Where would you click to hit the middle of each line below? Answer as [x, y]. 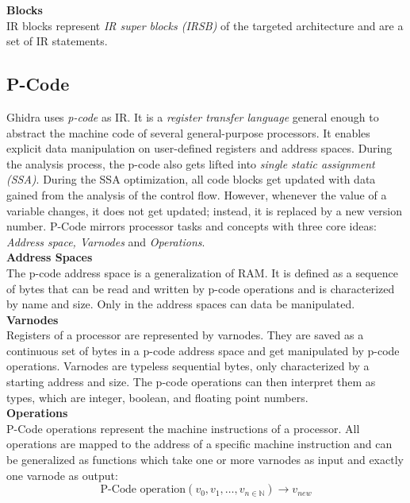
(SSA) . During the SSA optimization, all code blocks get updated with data [191, 179]
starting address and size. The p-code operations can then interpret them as [191, 382]
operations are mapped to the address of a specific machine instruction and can [199, 444]
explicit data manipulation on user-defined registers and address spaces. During [199, 148]
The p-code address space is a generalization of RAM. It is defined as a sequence [202, 272]
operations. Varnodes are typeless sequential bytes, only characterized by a [188, 366]
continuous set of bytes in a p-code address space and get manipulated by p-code [203, 350]
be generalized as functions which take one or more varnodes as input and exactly [205, 460]
